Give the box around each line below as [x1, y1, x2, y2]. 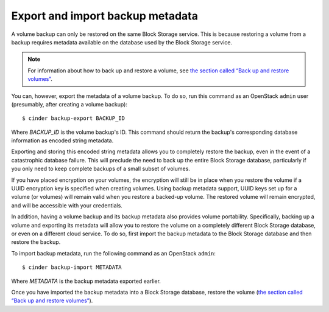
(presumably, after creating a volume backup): [11, 100, 128, 108]
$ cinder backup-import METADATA [22, 264, 122, 271]
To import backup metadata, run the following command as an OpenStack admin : [11, 249, 216, 257]
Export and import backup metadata [11, 9, 198, 23]
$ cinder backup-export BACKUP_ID [22, 115, 125, 122]
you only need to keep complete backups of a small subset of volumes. [11, 165, 190, 173]
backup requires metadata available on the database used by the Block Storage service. [11, 38, 233, 46]
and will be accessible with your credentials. [11, 201, 123, 209]
